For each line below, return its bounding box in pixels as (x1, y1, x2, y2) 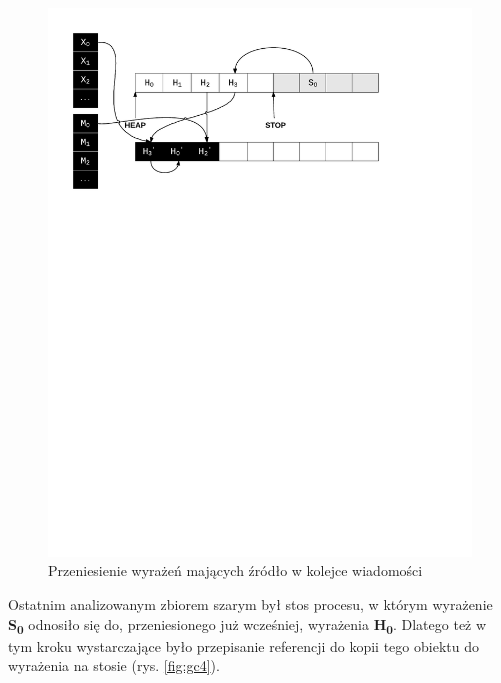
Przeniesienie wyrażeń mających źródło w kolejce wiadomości (48, 560, 423, 581)
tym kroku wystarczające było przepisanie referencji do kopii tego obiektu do (8, 635, 479, 656)
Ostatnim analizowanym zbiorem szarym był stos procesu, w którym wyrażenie (8, 594, 493, 615)
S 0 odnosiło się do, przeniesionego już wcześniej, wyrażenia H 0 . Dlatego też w (8, 613, 487, 637)
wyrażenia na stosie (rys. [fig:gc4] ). (8, 655, 220, 676)
